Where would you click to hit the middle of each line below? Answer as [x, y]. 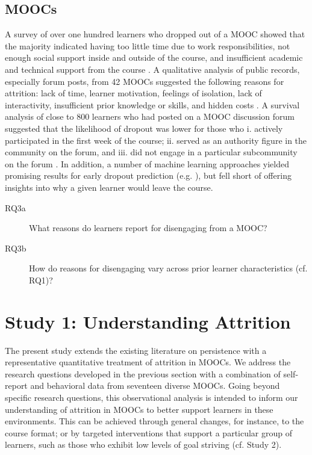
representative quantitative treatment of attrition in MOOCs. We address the [148, 362]
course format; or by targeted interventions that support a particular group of [149, 432]
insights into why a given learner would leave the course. [109, 187]
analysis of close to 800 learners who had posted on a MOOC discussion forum [150, 116]
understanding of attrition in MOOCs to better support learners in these [139, 409]
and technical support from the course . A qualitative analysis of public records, [152, 69]
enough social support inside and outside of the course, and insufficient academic [154, 57]
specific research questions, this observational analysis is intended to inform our [151, 397]
